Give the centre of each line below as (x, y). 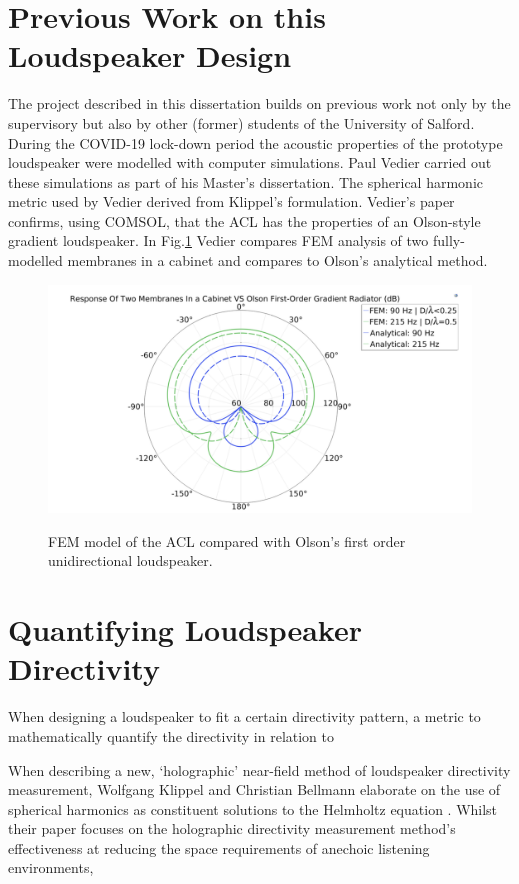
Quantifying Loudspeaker (185, 629)
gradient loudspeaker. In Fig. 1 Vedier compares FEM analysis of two (218, 240)
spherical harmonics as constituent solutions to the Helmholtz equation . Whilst (253, 808)
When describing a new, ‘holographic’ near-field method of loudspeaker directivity (259, 769)
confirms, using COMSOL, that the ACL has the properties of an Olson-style (244, 220)
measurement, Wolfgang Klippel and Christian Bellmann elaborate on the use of (254, 789)
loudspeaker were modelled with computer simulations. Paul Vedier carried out (250, 162)
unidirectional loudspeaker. (130, 560)
